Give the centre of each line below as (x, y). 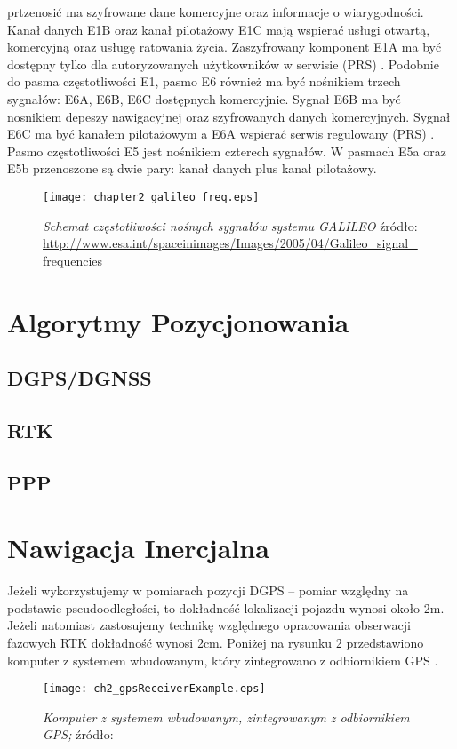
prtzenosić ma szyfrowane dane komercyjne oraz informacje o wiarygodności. (216, 12)
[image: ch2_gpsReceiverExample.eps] (154, 689)
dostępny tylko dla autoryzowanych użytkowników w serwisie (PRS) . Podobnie (223, 64)
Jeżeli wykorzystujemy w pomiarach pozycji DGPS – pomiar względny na (208, 590)
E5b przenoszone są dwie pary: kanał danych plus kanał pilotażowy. (192, 168)
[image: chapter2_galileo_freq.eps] (151, 197)
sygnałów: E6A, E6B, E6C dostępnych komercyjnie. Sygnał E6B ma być (204, 98)
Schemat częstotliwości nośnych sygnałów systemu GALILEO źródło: (230, 225)
